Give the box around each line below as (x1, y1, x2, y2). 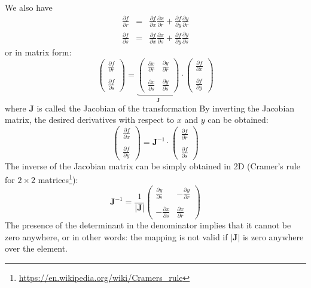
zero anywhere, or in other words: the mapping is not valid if (5, 230, 228, 243)
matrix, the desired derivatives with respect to (5, 113, 175, 126)
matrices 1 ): (38, 172, 78, 185)
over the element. (5, 242, 68, 255)
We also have (5, 1, 53, 13)
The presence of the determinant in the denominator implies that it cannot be (5, 219, 291, 231)
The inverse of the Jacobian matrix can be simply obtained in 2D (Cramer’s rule (5, 159, 300, 172)
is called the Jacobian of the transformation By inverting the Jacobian (36, 101, 295, 114)
